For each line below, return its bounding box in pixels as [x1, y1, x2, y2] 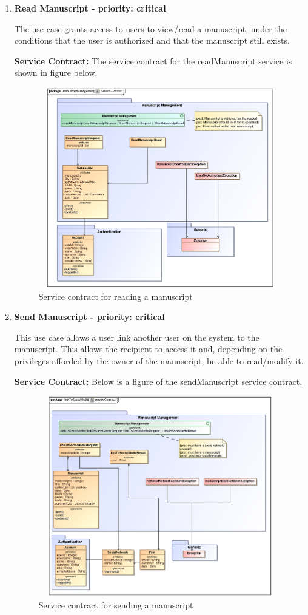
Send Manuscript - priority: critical [14, 310, 165, 323]
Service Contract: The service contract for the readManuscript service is [14, 54, 292, 67]
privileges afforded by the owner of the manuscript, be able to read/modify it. [14, 354, 304, 367]
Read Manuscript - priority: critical [14, 2, 166, 14]
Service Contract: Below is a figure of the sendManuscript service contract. [14, 375, 303, 387]
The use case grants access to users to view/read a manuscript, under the [14, 22, 287, 35]
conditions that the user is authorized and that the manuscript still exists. [14, 34, 290, 47]
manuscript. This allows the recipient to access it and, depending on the [14, 342, 283, 355]
